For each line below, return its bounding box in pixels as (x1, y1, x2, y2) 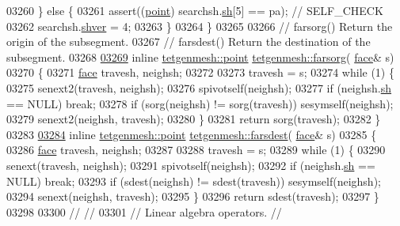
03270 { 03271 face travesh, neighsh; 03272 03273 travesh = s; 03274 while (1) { (6, 64, 394, 81)
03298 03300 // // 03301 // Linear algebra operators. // (6, 203, 282, 220)
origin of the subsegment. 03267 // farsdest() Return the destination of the (6, 33, 371, 50)
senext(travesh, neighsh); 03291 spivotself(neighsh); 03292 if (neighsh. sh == (6, 156, 375, 173)
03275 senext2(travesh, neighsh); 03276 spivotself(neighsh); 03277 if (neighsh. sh (6, 79, 392, 96)
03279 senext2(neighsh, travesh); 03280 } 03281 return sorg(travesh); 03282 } (6, 111, 381, 127)
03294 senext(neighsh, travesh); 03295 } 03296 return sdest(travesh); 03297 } (6, 188, 379, 205)
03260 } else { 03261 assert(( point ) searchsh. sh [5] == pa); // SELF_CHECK (6, 2, 383, 18)
